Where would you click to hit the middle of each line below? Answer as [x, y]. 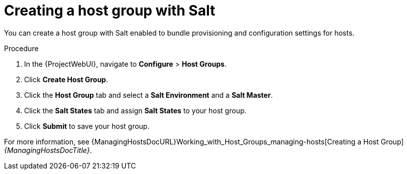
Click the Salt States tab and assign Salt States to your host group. [135, 110]
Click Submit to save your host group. [87, 126]
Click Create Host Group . [66, 79]
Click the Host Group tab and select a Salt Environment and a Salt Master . [148, 95]
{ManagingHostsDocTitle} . [48, 150]
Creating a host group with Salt [110, 11]
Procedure [21, 48]
